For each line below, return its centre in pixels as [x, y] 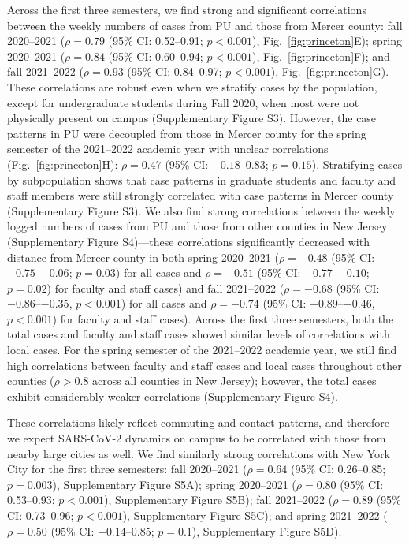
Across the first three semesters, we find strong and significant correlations [187, 9]
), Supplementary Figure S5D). [267, 530]
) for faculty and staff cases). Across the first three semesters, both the [223, 318]
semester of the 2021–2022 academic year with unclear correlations [168, 149]
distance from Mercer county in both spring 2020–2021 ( [143, 257]
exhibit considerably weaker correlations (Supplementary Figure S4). [173, 396]
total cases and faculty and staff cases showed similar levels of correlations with [199, 334]
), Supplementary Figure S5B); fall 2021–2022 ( [218, 500]
